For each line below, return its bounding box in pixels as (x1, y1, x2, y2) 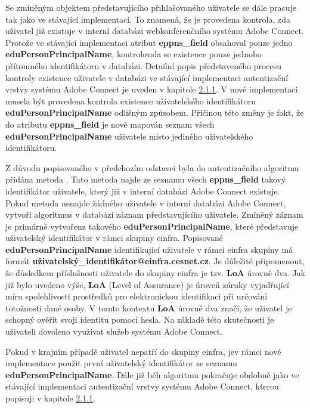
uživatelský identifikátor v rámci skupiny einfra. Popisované (5, 231, 223, 244)
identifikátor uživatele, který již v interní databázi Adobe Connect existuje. (5, 184, 280, 197)
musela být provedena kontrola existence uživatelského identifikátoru (5, 94, 256, 107)
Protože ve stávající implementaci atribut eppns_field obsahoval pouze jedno (5, 36, 293, 48)
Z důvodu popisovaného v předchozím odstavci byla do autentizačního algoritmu (5, 161, 299, 174)
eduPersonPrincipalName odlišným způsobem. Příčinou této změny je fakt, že (5, 106, 304, 119)
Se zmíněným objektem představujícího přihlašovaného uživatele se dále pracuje (5, 1, 297, 13)
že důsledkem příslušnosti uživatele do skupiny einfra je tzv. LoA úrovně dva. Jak (5, 267, 306, 279)
